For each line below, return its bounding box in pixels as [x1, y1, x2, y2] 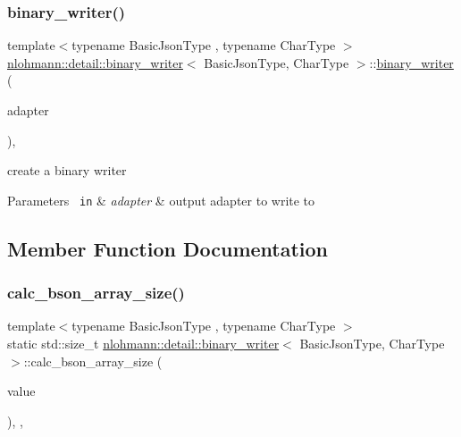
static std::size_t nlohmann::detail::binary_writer [7, 334, 280, 353]
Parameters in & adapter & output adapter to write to [7, 190, 315, 209]
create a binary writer [7, 161, 127, 180]
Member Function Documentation [7, 234, 329, 262]
